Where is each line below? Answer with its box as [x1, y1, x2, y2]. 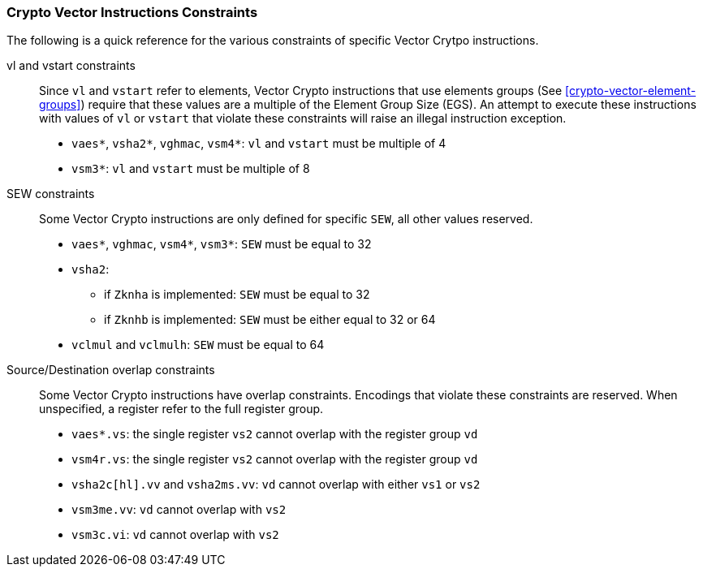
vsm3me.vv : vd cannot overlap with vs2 [71, 502, 287, 517]
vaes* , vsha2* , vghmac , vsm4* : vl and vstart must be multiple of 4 [71, 136, 446, 151]
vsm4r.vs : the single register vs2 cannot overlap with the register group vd [71, 452, 478, 467]
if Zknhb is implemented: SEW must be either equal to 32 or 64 [104, 312, 436, 327]
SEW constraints [6, 187, 95, 201]
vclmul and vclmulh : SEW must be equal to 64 [71, 338, 325, 352]
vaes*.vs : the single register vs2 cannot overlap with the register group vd [71, 427, 478, 442]
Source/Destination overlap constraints [6, 363, 215, 377]
